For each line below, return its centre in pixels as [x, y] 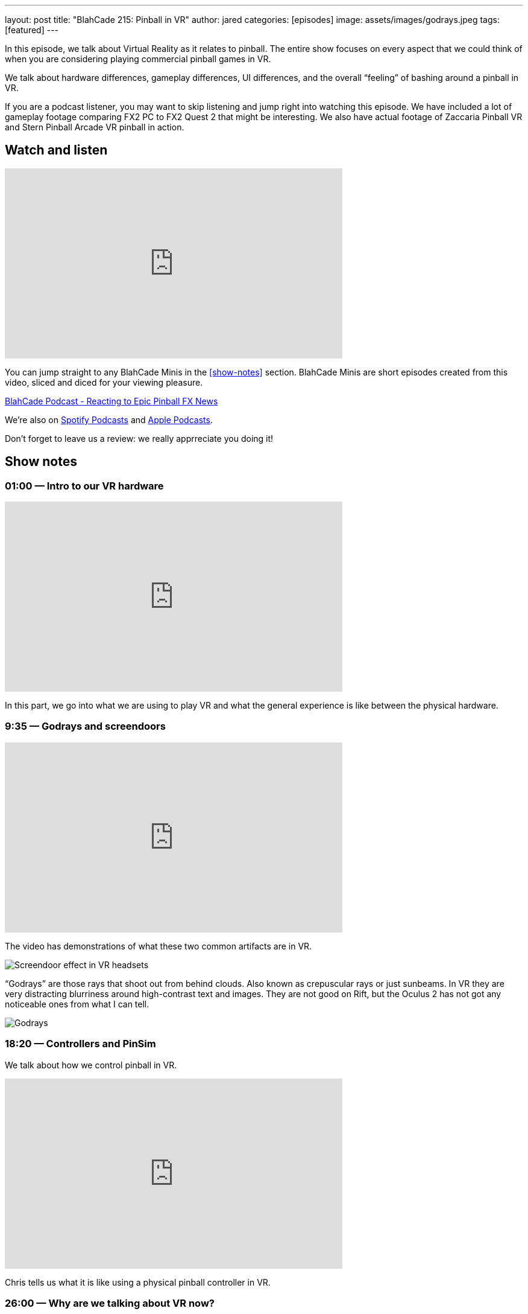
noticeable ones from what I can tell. [77, 1004]
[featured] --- [32, 30]
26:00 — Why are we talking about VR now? [110, 1303]
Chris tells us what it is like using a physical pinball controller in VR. [138, 1282]
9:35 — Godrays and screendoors [85, 726]
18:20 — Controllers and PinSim [80, 1044]
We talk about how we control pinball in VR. [91, 1065]
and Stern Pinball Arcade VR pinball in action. [95, 127]
